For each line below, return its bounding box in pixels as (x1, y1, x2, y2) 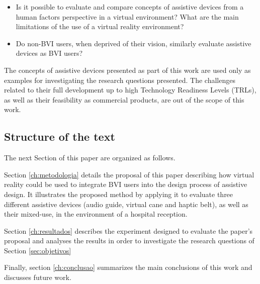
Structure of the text (4, 129, 115, 144)
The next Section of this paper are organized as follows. (4, 152, 176, 163)
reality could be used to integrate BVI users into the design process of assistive (4, 179, 247, 190)
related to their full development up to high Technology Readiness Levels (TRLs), (4, 84, 256, 95)
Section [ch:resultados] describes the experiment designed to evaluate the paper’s (4, 225, 253, 236)
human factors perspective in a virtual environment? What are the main (16, 11, 239, 22)
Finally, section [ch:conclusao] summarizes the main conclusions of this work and (4, 262, 252, 272)
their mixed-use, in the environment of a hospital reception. (4, 209, 188, 219)
